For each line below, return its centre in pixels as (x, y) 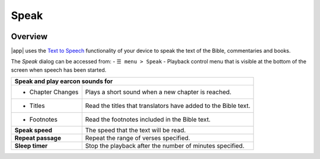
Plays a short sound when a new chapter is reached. (158, 92)
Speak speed (33, 131)
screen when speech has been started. (59, 70)
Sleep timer (31, 146)
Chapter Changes (54, 92)
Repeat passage (38, 138)
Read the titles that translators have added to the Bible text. (168, 106)
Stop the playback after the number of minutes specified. (165, 146)
